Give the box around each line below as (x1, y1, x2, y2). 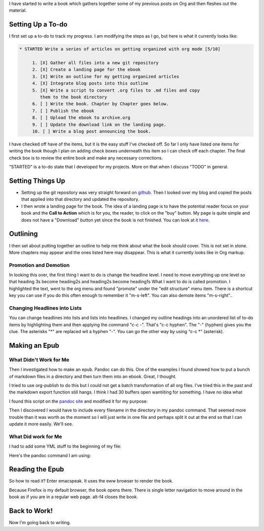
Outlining (9, 230, 38, 238)
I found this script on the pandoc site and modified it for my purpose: (9, 398, 148, 404)
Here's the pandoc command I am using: (9, 452, 91, 458)
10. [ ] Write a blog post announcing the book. (32, 128, 151, 134)
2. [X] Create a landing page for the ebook (32, 67, 141, 72)
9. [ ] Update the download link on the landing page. (32, 121, 167, 127)
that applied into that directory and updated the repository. (21, 196, 139, 202)
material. (9, 7, 27, 13)
